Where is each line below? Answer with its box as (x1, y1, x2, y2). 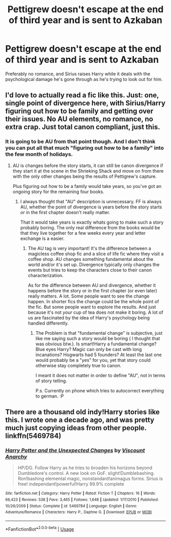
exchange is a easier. (20, 235, 65, 241)
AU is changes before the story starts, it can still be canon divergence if (12, 162, 163, 169)
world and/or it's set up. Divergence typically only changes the (27, 261, 160, 267)
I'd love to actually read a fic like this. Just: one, (5, 91, 159, 100)
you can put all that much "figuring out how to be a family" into (5, 144, 164, 151)
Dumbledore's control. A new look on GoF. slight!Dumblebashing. (17, 470, 155, 476)
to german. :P (35, 393, 64, 399)
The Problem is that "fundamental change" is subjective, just (35, 330, 163, 336)
